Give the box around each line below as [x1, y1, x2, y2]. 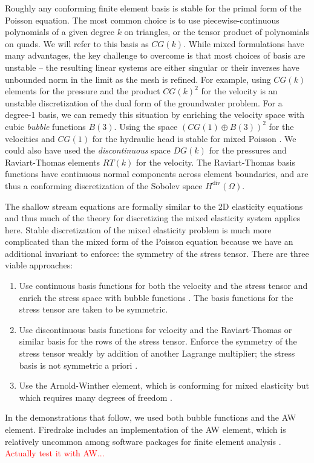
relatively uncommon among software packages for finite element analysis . [5, 435, 281, 447]
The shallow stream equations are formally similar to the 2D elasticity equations [5, 199, 303, 212]
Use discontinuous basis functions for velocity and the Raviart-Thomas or [19, 323, 292, 335]
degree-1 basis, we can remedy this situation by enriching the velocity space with [5, 108, 305, 121]
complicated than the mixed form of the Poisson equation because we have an [5, 235, 293, 248]
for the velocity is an [201, 85, 278, 97]
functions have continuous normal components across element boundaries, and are [5, 167, 309, 180]
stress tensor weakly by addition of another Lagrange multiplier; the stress [19, 347, 295, 360]
